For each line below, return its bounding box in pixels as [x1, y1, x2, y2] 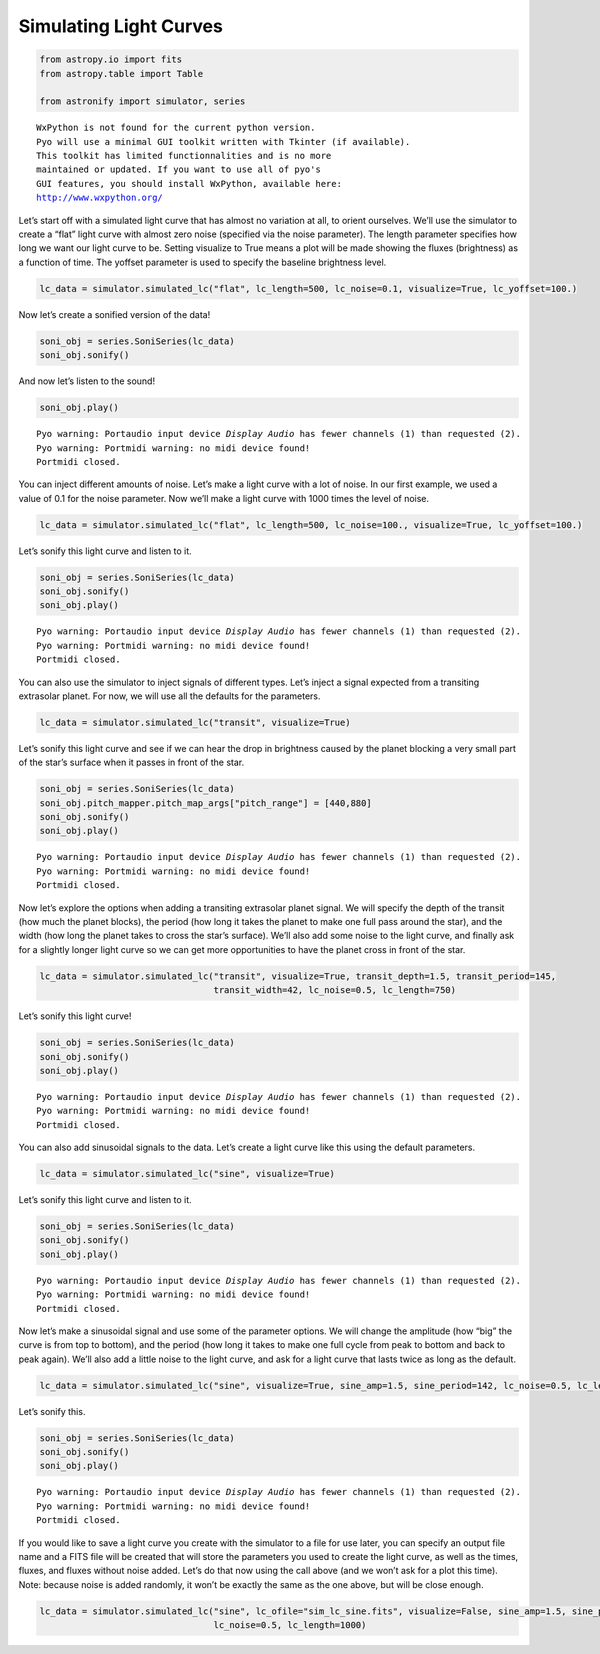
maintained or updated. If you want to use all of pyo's [36, 164, 322, 175]
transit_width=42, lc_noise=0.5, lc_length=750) [213, 985, 457, 996]
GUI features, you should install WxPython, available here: [36, 178, 342, 189]
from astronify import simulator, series [39, 96, 246, 107]
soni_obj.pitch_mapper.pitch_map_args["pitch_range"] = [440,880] [39, 797, 372, 809]
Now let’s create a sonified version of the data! [18, 308, 211, 320]
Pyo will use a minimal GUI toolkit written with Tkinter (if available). [36, 136, 411, 147]
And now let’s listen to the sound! [18, 375, 155, 387]
